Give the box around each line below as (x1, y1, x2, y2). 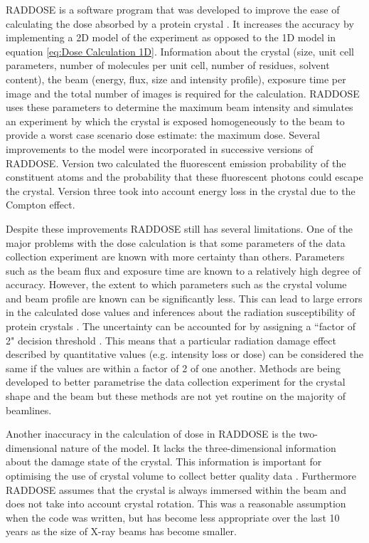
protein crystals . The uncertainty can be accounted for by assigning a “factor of (6, 319, 356, 334)
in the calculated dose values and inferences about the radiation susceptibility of (6, 305, 355, 320)
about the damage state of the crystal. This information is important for (6, 454, 322, 469)
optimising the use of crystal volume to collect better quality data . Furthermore (6, 468, 356, 483)
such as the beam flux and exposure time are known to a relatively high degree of (6, 263, 361, 278)
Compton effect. (6, 197, 75, 212)
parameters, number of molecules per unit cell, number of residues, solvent (6, 58, 330, 73)
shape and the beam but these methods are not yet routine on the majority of (6, 389, 346, 404)
